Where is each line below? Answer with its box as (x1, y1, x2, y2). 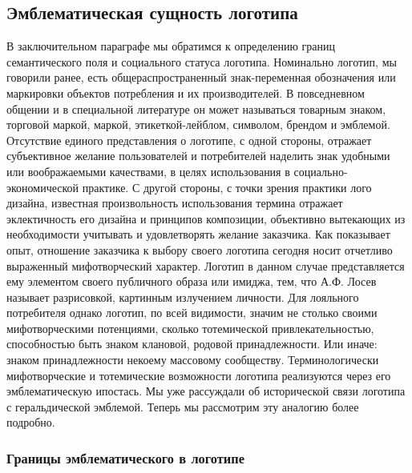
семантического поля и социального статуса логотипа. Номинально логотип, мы (6, 53, 397, 70)
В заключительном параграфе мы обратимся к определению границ (6, 38, 336, 54)
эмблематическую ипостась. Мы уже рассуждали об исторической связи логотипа (6, 383, 406, 399)
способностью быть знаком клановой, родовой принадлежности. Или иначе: (6, 335, 378, 352)
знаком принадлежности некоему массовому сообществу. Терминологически (6, 351, 379, 368)
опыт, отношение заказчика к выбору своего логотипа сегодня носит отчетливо (6, 241, 393, 258)
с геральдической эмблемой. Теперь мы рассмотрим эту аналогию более (6, 398, 359, 415)
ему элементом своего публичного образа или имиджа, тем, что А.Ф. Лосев (6, 273, 377, 290)
